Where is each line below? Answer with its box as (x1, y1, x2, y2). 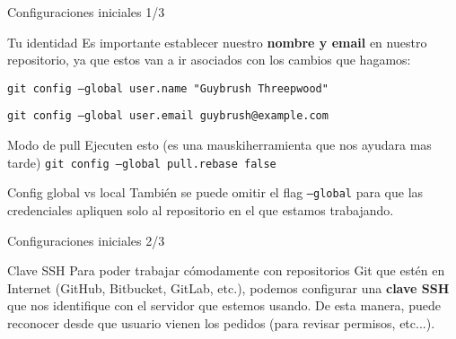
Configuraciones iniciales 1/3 (7, 3, 165, 21)
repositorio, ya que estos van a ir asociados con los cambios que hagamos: (7, 50, 411, 69)
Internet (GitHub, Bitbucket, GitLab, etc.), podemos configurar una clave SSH (7, 278, 450, 297)
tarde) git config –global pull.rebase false (7, 152, 276, 171)
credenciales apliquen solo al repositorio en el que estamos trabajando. (7, 201, 394, 219)
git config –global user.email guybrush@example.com (7, 109, 329, 123)
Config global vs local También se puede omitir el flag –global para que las (7, 183, 424, 202)
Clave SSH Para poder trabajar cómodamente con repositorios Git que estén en (7, 261, 445, 280)
